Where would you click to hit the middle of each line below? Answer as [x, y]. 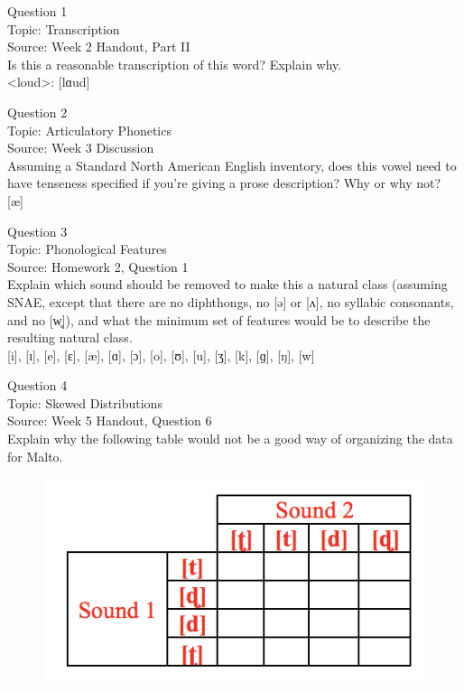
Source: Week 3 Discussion [81, 148]
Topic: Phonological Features [87, 249]
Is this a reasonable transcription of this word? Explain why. [175, 64]
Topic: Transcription [64, 28]
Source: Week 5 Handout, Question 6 [110, 421]
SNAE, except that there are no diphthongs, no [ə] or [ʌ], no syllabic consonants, [231, 301]
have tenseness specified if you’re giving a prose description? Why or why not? [224, 183]
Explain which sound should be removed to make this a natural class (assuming [227, 284]
